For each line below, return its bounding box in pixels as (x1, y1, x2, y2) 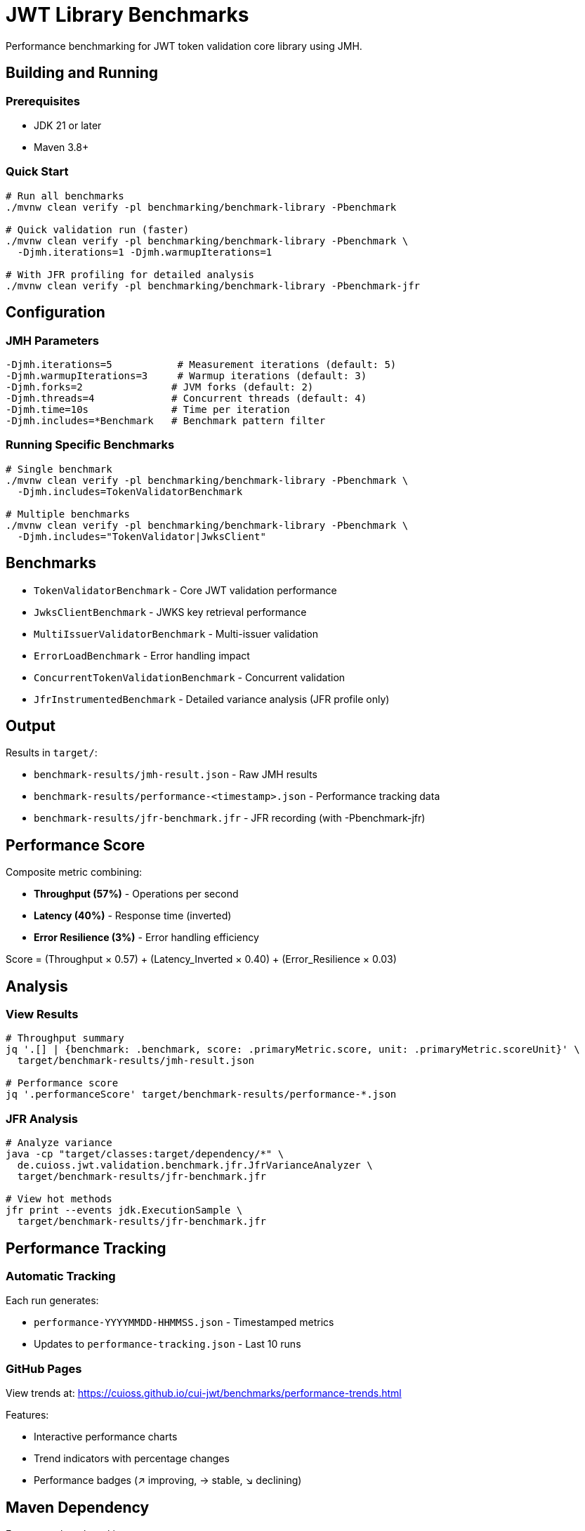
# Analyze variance (6, 1137, 112, 1149)
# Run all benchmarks (6, 190, 124, 202)
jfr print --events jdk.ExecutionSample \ (6, 1204, 243, 1216)
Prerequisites (6, 93, 80, 108)
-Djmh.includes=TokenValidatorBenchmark (17, 485, 243, 497)
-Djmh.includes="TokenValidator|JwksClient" (17, 530, 266, 542)
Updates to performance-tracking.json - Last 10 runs (34, 1338, 301, 1351)
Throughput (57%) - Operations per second (34, 888, 239, 900)
